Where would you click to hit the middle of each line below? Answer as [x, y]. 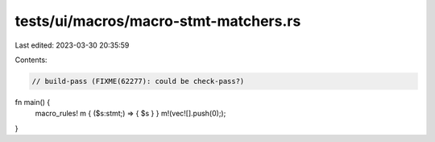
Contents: [31, 60]
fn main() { [33, 102]
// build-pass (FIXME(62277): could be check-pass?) [138, 81]
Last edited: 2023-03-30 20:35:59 [72, 45]
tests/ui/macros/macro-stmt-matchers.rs [158, 21]
